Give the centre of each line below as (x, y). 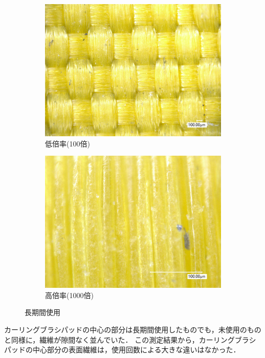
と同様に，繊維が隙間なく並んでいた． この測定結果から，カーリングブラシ (130, 339)
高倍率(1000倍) (69, 295)
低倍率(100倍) (68, 143)
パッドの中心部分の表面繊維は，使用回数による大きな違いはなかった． (122, 350)
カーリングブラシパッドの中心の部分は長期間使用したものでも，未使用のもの (133, 329)
